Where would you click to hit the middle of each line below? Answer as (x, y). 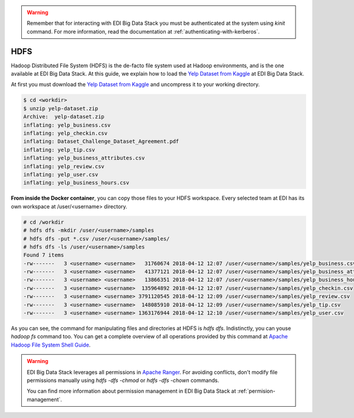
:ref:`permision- (256, 391)
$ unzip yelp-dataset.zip (61, 108)
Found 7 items (44, 255)
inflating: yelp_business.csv (67, 125)
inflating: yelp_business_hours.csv (76, 183)
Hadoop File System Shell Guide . (51, 345)
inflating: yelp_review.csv (64, 166)
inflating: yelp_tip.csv (59, 150)
